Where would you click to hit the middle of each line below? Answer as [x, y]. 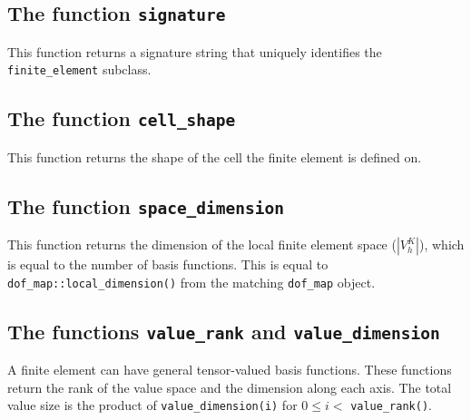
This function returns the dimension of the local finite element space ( [202, 244]
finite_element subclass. [79, 69]
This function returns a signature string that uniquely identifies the [195, 51]
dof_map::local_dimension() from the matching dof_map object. [191, 282]
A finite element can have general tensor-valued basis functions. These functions [230, 370]
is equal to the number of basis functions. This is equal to [168, 264]
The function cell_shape [122, 118]
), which [442, 244]
